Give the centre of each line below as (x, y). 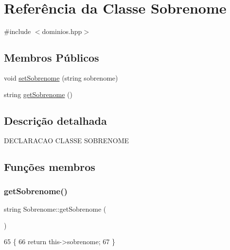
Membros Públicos (52, 58)
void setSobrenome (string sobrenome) (61, 77)
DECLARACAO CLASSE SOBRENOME (67, 141)
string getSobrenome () (38, 94)
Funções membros (50, 167)
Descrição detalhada (55, 120)
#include (18, 31)
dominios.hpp (62, 31)
